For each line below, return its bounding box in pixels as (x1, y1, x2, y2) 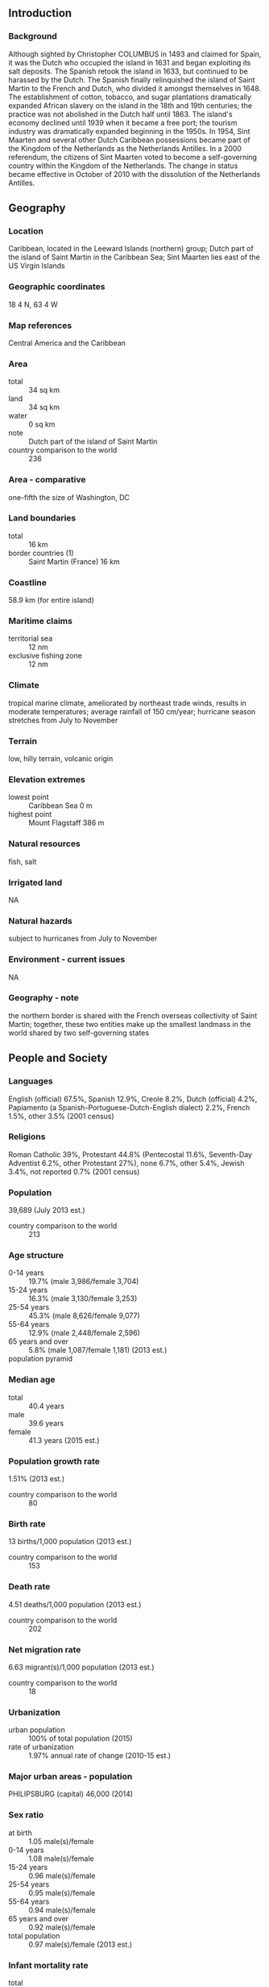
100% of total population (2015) (28, 1733, 133, 1744)
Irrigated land (8, 877, 63, 888)
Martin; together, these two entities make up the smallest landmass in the (8, 1019, 251, 1029)
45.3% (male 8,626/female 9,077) (28, 1311, 140, 1320)
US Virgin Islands (8, 261, 66, 271)
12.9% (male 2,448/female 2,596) (28, 1328, 141, 1338)
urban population (8, 1725, 66, 1735)
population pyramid (8, 1353, 73, 1364)
